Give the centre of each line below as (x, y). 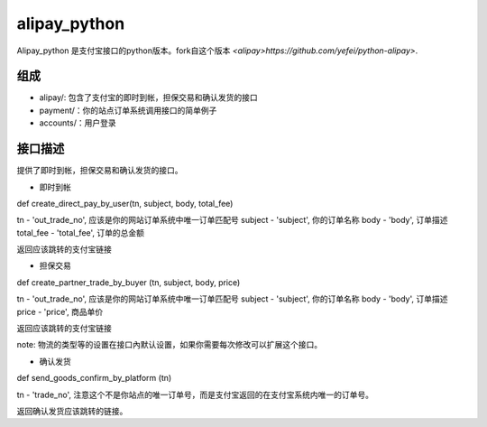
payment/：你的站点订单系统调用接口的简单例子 (128, 110)
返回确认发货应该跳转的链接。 (72, 411)
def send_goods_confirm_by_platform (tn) (94, 378)
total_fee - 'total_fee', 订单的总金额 (80, 232)
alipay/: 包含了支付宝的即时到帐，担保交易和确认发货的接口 (149, 97)
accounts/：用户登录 (78, 123)
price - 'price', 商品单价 (60, 311)
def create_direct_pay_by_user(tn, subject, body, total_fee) (125, 203)
